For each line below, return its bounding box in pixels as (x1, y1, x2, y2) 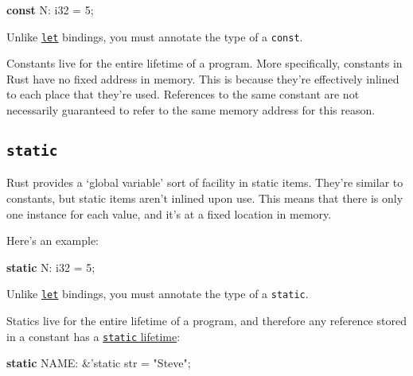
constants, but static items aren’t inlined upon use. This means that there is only (6, 190, 403, 206)
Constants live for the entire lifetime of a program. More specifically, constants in (6, 55, 403, 72)
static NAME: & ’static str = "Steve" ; (6, 355, 191, 371)
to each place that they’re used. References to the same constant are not (6, 86, 360, 103)
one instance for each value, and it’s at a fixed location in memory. (6, 205, 332, 222)
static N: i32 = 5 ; (6, 258, 95, 275)
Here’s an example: (6, 232, 99, 249)
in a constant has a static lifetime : (6, 328, 181, 344)
